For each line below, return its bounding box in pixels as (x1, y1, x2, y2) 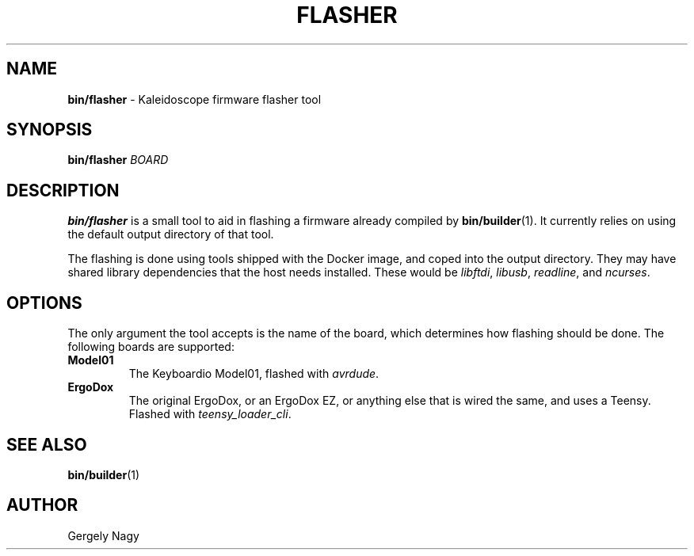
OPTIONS (6, 292, 82, 313)
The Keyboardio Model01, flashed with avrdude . (128, 367, 379, 381)
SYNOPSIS (6, 120, 93, 140)
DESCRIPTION (6, 180, 120, 200)
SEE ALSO (6, 434, 87, 455)
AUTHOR (6, 495, 78, 516)
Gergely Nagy (67, 528, 139, 543)
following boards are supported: (67, 340, 235, 354)
